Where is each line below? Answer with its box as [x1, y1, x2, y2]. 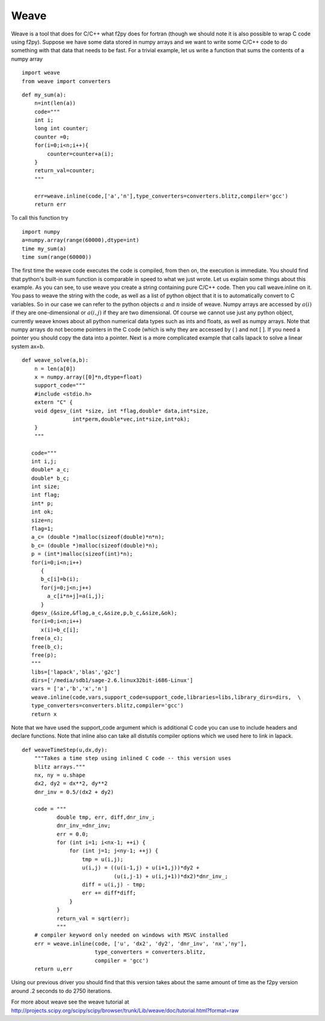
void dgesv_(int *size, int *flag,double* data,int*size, [34, 407, 209, 414]
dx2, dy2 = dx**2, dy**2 [34, 780, 108, 787]
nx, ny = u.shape [34, 771, 85, 778]
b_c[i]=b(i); [40, 576, 79, 583]
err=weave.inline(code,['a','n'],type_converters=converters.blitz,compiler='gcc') [34, 193, 289, 199]
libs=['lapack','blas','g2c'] [31, 668, 120, 675]
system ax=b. [11, 343, 45, 350]
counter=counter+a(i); [47, 151, 114, 157]
